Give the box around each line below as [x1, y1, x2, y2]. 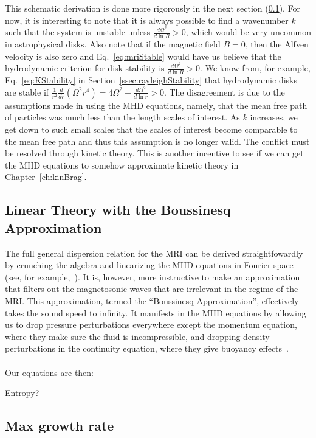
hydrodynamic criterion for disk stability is [5, 61, 165, 74]
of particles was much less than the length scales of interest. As [5, 111, 240, 123]
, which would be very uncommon [185, 26, 312, 38]
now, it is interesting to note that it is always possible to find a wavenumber [5, 13, 289, 26]
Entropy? [5, 386, 39, 399]
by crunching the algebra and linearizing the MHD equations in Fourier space [5, 259, 294, 271]
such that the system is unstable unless [5, 26, 151, 38]
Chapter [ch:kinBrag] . [5, 170, 87, 183]
